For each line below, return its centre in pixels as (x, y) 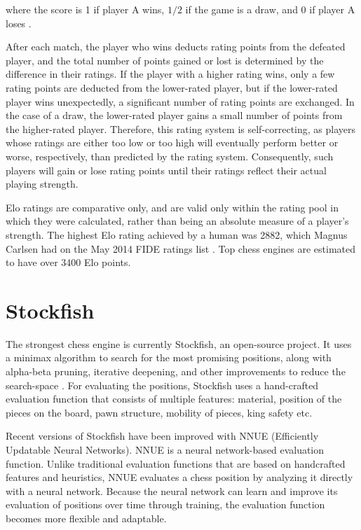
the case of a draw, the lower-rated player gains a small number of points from (174, 115)
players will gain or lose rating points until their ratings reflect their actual (166, 170)
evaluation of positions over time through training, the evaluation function (165, 504)
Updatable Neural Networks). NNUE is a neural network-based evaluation (165, 449)
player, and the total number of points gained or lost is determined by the (165, 60)
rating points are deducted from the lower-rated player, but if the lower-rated (172, 87)
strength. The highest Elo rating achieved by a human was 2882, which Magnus (177, 234)
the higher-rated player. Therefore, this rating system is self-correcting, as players (181, 128)
